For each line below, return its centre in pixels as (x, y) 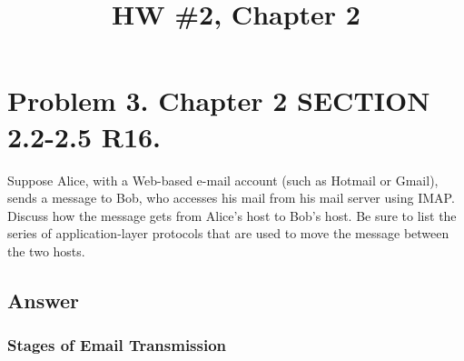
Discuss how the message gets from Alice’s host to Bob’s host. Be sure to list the (232, 215)
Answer (44, 300)
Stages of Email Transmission (117, 345)
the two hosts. (46, 251)
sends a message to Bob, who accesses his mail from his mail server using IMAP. (231, 198)
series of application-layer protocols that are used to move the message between (228, 233)
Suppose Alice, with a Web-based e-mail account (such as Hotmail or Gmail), (223, 180)
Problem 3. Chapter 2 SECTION (219, 100)
